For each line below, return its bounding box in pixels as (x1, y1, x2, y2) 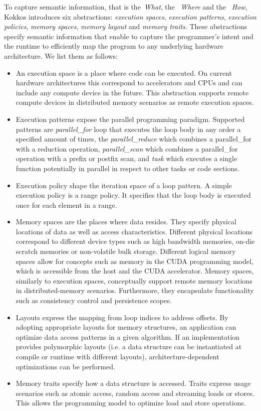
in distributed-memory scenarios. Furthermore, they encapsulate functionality (16, 285, 254, 296)
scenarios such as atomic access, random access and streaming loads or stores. (16, 387, 254, 398)
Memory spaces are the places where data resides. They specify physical (16, 216, 236, 227)
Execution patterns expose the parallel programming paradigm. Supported (16, 113, 245, 124)
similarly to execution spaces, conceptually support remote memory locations (16, 275, 252, 286)
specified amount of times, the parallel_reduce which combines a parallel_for (16, 133, 252, 144)
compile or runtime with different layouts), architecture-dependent (16, 351, 219, 361)
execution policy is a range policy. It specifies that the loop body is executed (16, 190, 251, 200)
